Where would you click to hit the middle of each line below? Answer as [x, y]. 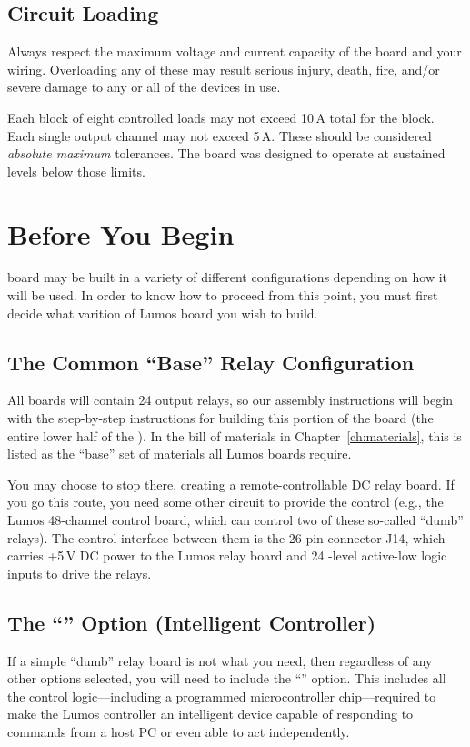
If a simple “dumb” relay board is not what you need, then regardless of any [220, 660]
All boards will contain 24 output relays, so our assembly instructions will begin [230, 400]
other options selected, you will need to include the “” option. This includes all [227, 678]
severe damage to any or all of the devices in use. [144, 87]
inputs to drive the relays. [80, 573]
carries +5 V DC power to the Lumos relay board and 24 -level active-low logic [227, 555]
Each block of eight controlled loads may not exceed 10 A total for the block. [221, 117]
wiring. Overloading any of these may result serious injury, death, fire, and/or [224, 69]
